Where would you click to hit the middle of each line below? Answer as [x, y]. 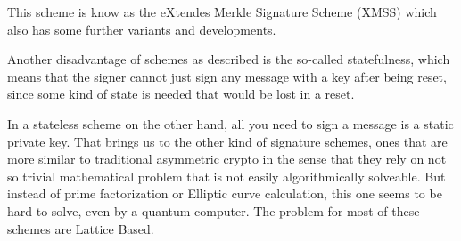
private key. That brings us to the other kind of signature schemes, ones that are [227, 141]
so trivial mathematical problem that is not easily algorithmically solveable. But [226, 176]
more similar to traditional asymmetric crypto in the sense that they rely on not [227, 159]
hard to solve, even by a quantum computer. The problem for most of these [214, 210]
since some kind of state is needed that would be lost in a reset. [181, 94]
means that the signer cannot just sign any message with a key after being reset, [227, 76]
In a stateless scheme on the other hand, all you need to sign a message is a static [230, 123]
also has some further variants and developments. [142, 29]
